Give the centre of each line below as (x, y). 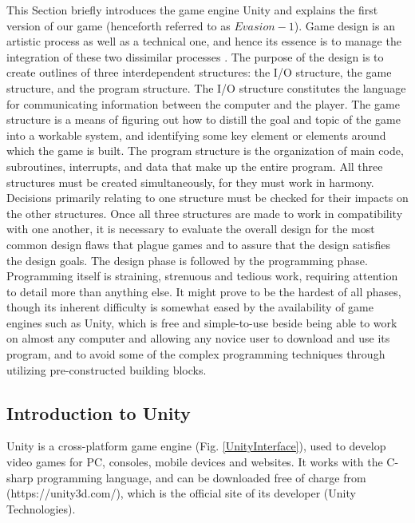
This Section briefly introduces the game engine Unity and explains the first (192, 10)
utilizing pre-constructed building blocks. (107, 369)
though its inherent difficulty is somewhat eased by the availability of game (190, 307)
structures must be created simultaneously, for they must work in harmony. (190, 182)
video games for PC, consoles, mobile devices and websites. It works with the (195, 462)
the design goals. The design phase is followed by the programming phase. (187, 260)
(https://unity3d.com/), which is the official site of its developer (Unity (181, 493)
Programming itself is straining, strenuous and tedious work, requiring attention (202, 276)
